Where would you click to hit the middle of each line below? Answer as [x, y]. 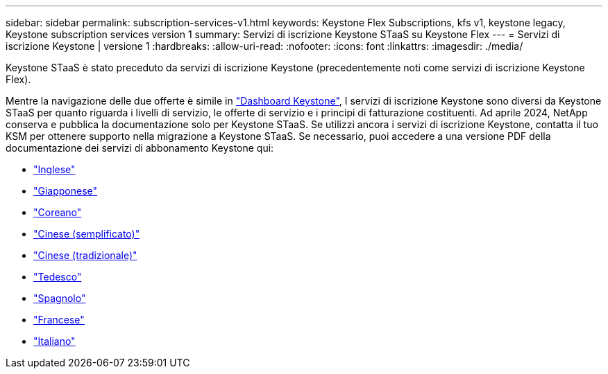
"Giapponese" [66, 191]
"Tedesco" [58, 277]
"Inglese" [54, 169]
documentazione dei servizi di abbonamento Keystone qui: [140, 148]
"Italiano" [54, 341]
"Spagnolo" [60, 298]
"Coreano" [58, 212]
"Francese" [59, 320]
